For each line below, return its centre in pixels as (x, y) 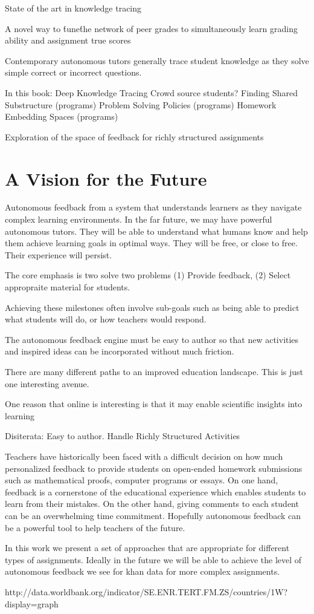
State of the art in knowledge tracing (73, 8)
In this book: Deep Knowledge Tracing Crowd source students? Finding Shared (152, 92)
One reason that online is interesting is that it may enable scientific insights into (154, 404)
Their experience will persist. (59, 254)
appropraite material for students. (68, 287)
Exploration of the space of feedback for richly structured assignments (134, 136)
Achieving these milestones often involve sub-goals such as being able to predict (152, 307)
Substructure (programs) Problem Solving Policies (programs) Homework (141, 104)
